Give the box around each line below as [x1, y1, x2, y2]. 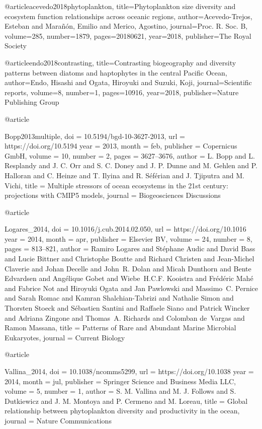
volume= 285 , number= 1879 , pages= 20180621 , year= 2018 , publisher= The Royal [5, 30, 251, 41]
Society [5, 40, 27, 51]
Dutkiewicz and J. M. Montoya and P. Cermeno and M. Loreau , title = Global [5, 395, 248, 406]
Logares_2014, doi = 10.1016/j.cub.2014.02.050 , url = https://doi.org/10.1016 [5, 224, 246, 234]
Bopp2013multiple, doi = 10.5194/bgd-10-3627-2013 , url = [5, 130, 185, 141]
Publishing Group [5, 97, 59, 107]
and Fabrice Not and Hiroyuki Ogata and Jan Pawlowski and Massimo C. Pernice [5, 282, 258, 293]
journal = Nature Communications [5, 415, 112, 425]
